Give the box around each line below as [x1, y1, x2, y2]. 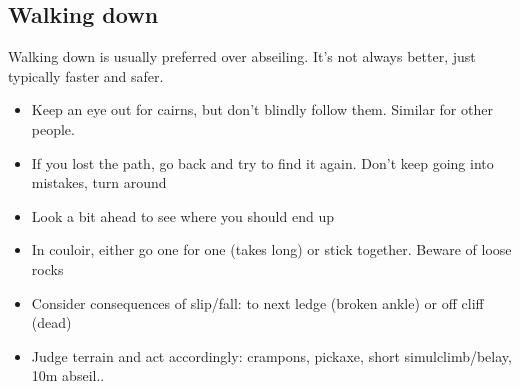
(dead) [31, 312, 72, 333]
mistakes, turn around [31, 172, 167, 193]
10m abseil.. [31, 365, 105, 386]
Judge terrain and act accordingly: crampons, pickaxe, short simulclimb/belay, [31, 345, 512, 366]
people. [31, 118, 75, 139]
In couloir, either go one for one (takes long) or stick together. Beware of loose [31, 239, 512, 260]
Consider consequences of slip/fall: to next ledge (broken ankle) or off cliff [31, 292, 484, 313]
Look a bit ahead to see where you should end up [31, 205, 334, 226]
